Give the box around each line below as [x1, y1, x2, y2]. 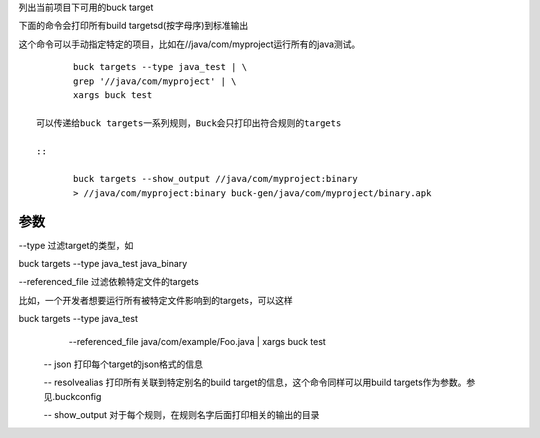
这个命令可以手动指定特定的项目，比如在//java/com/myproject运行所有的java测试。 [18, 38, 361, 50]
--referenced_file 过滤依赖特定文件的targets [18, 276, 199, 288]
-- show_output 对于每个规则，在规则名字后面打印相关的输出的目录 [43, 409, 320, 421]
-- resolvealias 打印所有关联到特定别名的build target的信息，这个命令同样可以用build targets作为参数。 [43, 376, 467, 389]
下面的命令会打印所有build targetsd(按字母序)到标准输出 [18, 20, 249, 32]
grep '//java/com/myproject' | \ [73, 75, 237, 87]
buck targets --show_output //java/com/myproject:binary [73, 173, 359, 185]
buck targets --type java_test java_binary [18, 257, 188, 269]
